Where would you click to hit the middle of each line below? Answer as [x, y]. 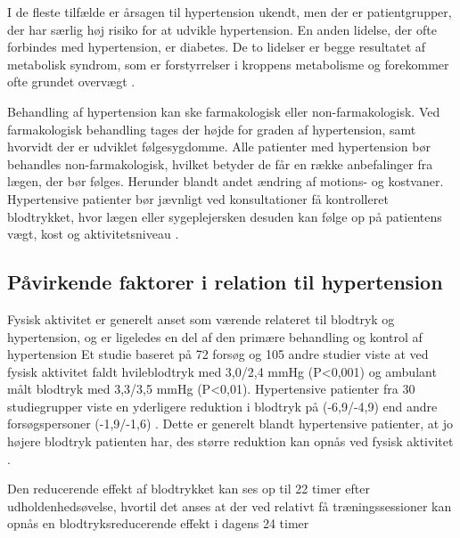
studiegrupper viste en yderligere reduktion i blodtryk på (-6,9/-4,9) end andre [222, 406]
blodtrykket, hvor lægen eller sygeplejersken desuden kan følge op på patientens [225, 216]
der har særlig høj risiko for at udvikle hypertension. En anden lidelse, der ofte [222, 29]
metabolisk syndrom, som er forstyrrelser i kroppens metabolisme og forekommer [228, 64]
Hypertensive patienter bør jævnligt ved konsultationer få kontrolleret [198, 198]
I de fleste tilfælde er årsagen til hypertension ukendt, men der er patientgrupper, [230, 12]
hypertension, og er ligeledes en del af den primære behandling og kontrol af [215, 336]
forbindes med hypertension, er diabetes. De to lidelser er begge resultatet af [217, 47]
